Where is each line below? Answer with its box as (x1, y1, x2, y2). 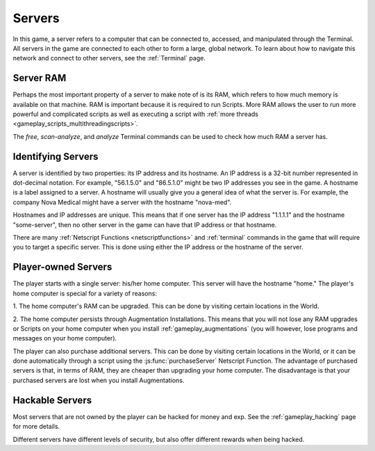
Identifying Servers (12, 150, 99, 163)
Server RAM (12, 72, 67, 84)
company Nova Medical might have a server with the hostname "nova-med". (12, 198, 232, 206)
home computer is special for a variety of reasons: (12, 289, 158, 297)
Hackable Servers (12, 394, 92, 406)
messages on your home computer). (12, 334, 117, 343)
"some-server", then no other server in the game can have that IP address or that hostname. (12, 220, 277, 229)
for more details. (12, 423, 60, 431)
